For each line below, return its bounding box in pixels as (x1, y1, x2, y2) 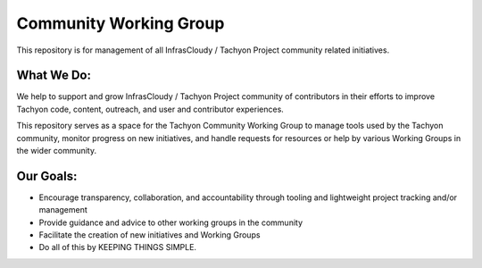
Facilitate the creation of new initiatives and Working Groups (38, 230, 261, 240)
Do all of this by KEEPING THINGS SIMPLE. (38, 242, 196, 253)
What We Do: (16, 68, 92, 83)
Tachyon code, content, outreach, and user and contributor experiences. (16, 104, 285, 114)
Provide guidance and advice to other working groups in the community (38, 217, 303, 228)
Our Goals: (16, 168, 78, 183)
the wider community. (16, 146, 97, 156)
